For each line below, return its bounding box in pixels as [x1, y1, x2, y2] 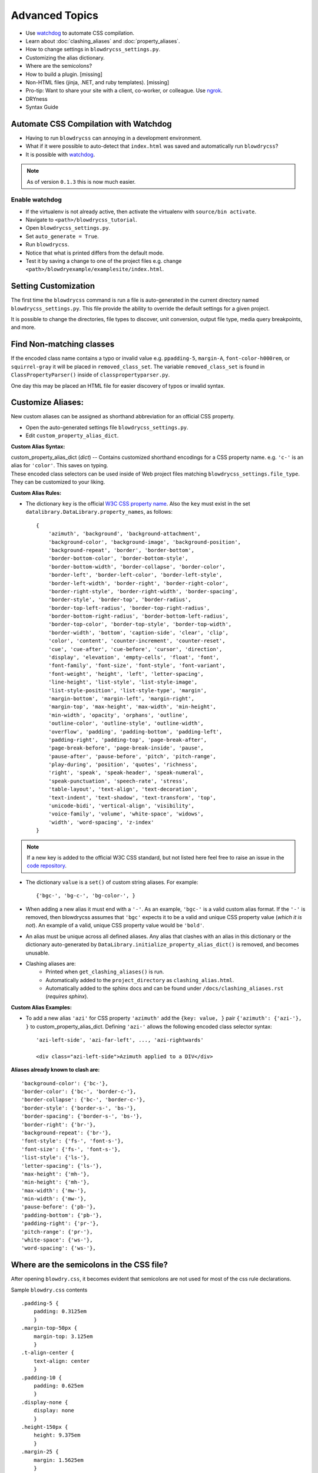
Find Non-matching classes [11, 339, 115, 349]
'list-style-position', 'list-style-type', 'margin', [48, 687, 207, 693]
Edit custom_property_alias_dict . [25, 432, 119, 439]
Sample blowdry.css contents [11, 1286, 88, 1293]
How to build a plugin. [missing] [25, 71, 103, 78]
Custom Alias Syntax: [11, 442, 65, 450]
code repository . [26, 862, 67, 869]
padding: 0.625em [33, 1382, 84, 1389]
